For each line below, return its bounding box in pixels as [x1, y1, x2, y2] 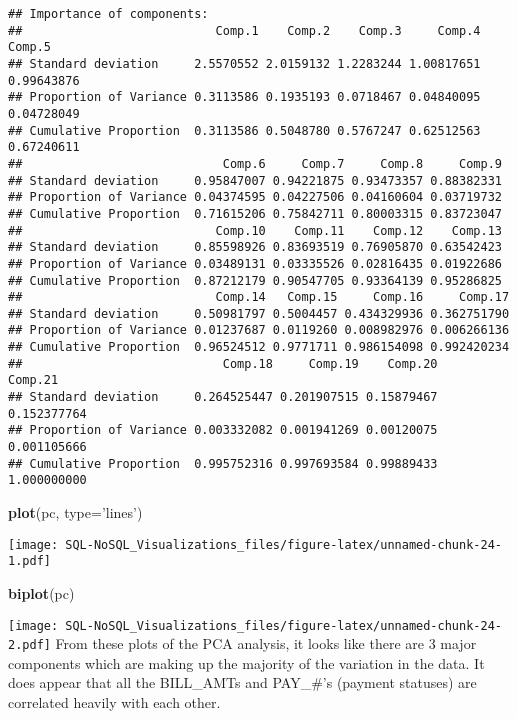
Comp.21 [8, 373, 59, 388]
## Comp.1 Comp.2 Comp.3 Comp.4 [8, 23, 481, 38]
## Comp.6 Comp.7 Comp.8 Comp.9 [8, 156, 502, 171]
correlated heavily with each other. [8, 692, 221, 713]
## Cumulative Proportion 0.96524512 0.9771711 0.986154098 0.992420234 [8, 340, 510, 355]
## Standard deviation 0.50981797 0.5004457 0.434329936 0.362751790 [8, 306, 510, 321]
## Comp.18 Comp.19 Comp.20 [8, 356, 438, 371]
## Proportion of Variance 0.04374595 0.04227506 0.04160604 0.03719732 [8, 190, 502, 205]
